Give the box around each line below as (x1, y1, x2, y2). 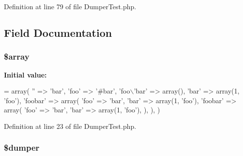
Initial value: (4, 69, 47, 79)
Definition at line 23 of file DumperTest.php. (4, 121, 137, 131)
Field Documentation (4, 25, 112, 40)
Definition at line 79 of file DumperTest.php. (4, 1, 137, 11)
